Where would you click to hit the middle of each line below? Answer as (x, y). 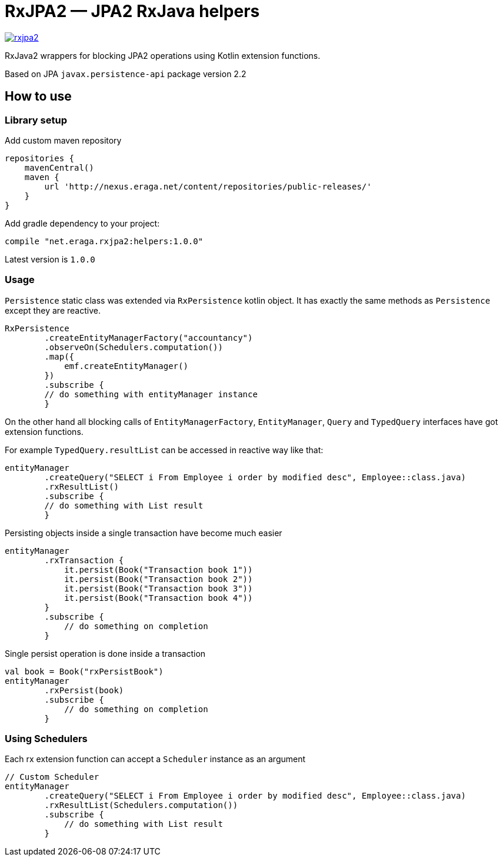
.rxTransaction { (84, 560)
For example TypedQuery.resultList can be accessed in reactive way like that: (164, 450)
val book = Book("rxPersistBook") (84, 671)
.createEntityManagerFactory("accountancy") (149, 338)
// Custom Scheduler (52, 777)
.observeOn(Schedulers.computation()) (134, 347)
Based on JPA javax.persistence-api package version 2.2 (126, 74)
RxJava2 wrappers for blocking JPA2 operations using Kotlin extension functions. (163, 55)
